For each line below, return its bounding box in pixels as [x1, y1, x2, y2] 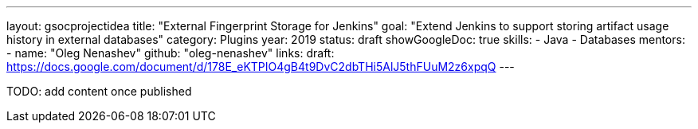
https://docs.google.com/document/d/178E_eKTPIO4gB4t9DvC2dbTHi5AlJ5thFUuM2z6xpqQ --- [6, 60, 515, 73]
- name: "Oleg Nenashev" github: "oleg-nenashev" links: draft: [6, 46, 335, 60]
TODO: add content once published [6, 84, 192, 98]
